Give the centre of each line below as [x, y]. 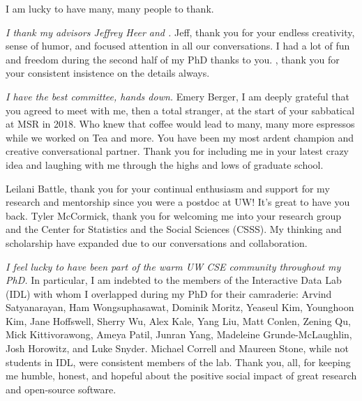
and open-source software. [61, 389]
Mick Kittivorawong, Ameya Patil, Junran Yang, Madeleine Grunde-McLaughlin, [179, 334]
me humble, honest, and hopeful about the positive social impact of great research [181, 376]
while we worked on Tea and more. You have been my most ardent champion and [180, 137]
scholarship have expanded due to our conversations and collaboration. [157, 242]
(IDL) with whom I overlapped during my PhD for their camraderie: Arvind [169, 293]
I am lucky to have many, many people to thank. [110, 8]
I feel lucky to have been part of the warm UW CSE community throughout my [173, 266]
